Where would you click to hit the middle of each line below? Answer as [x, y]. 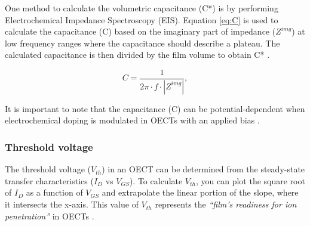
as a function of [54, 192]
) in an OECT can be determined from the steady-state [203, 169]
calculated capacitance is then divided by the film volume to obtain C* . [137, 55]
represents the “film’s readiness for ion [226, 204]
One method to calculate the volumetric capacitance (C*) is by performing [142, 8]
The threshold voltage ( [48, 169]
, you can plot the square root [251, 180]
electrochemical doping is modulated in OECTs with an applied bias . [132, 120]
